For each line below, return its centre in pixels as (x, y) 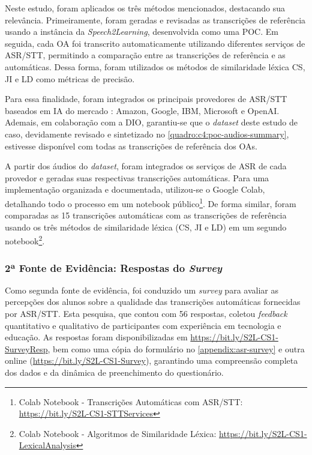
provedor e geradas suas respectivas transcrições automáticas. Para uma (137, 177)
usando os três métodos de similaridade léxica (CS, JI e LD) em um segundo (146, 227)
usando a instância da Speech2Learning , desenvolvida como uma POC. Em (142, 32)
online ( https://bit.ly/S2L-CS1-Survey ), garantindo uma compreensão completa (151, 360)
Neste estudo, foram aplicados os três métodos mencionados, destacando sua (145, 8)
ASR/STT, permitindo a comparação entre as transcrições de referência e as (145, 55)
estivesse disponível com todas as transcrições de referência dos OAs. (131, 146)
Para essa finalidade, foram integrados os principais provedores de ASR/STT (146, 99)
